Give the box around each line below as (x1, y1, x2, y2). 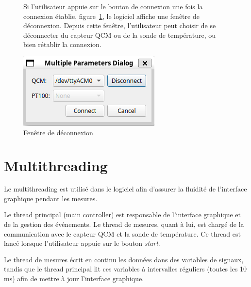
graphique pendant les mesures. (4, 193, 98, 203)
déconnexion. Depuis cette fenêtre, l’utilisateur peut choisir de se (23, 20, 216, 31)
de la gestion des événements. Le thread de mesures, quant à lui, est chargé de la (4, 219, 244, 229)
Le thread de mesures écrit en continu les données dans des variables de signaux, (4, 254, 244, 264)
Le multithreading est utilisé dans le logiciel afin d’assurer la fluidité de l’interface (4, 184, 247, 194)
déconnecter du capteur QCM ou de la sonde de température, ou (23, 30, 216, 40)
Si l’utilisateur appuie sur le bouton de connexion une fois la (23, 1, 203, 11)
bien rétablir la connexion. (23, 39, 101, 49)
